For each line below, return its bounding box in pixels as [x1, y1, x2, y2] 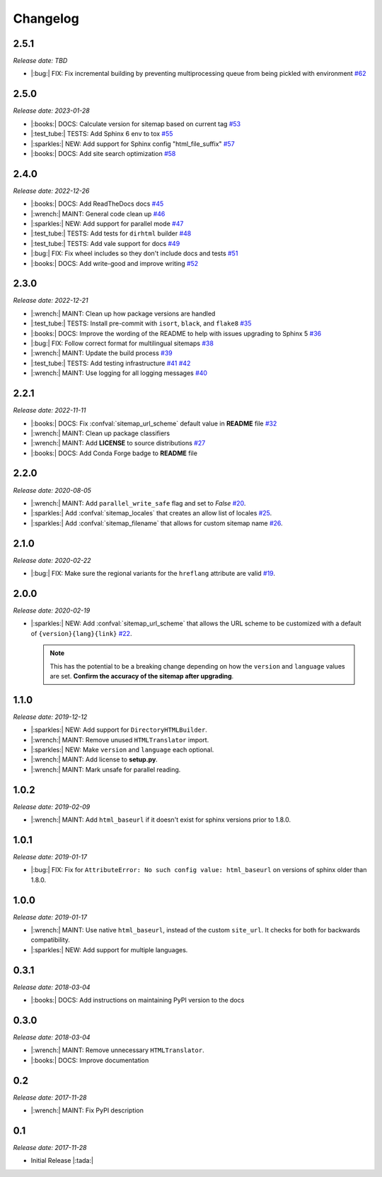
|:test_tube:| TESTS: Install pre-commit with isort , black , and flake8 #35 [30, 319, 252, 328]
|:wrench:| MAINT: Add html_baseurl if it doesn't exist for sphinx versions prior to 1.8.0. [30, 815, 291, 824]
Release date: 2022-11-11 [13, 406, 86, 415]
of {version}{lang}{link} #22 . [30, 629, 132, 637]
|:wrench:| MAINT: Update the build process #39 [30, 349, 173, 357]
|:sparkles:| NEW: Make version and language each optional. [30, 745, 214, 754]
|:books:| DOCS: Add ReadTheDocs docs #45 [30, 199, 164, 208]
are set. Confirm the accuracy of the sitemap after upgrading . [50, 671, 234, 680]
